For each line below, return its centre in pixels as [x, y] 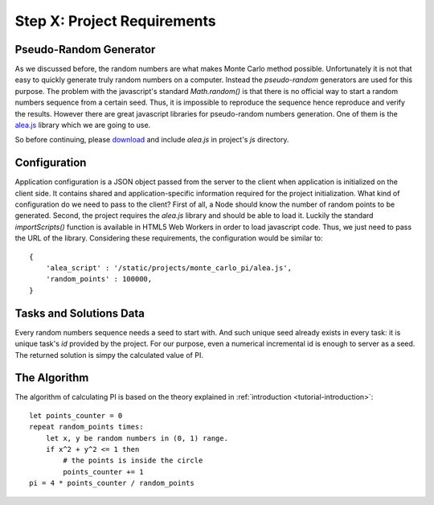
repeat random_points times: [86, 427]
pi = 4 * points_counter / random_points [112, 483]
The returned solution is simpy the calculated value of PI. [109, 355]
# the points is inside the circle [133, 461]
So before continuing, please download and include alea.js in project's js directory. [152, 140]
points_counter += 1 [103, 472]
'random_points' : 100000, [99, 279]
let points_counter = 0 [76, 415]
